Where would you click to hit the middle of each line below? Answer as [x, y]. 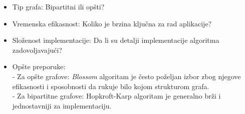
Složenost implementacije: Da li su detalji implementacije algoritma [116, 40]
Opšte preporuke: [39, 66]
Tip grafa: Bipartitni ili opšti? [58, 6]
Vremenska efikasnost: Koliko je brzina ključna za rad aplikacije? [112, 23]
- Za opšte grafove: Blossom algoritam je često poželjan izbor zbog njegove [127, 76]
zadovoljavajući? [37, 50]
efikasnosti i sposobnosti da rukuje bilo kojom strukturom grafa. [111, 86]
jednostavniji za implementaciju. [62, 105]
